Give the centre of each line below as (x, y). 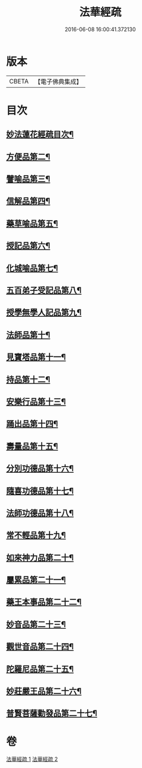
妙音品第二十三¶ (36, 624)
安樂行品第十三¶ (36, 402)
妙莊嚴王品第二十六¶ (44, 691)
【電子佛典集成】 (58, 82)
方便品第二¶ (28, 157)
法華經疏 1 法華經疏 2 (32, 759)
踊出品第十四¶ (32, 424)
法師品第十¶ (28, 334)
